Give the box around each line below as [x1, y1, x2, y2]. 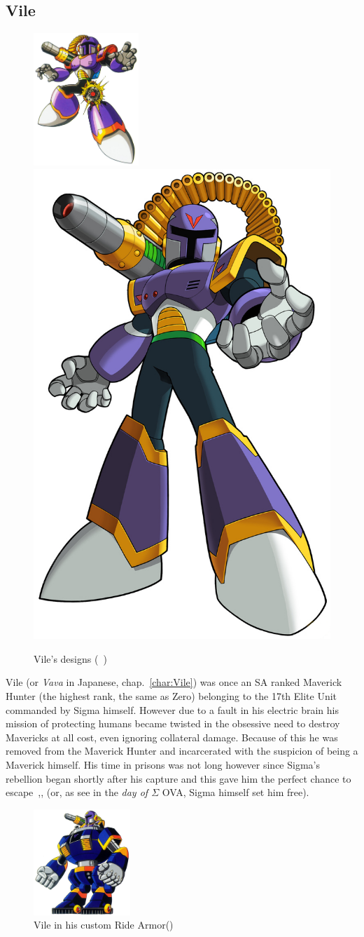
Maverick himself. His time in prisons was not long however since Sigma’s [6, 757, 320, 771]
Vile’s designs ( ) [34, 651, 107, 666]
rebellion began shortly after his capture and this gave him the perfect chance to [6, 771, 351, 786]
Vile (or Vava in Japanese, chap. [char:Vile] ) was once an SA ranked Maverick [6, 675, 342, 689]
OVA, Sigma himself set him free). [162, 785, 309, 800]
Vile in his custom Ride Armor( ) [34, 917, 174, 932]
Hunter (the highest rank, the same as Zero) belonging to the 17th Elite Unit [6, 688, 337, 703]
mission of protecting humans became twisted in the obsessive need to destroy [6, 716, 340, 731]
